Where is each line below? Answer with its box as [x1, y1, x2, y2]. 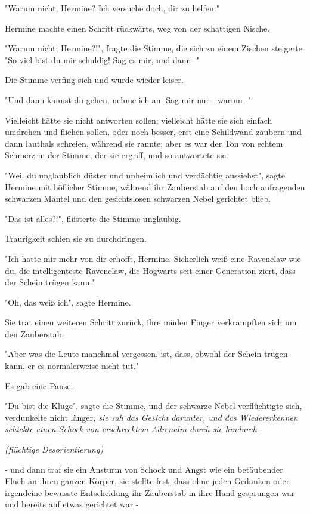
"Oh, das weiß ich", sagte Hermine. [5, 296, 131, 308]
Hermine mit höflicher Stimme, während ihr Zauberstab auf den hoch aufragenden [5, 180, 305, 193]
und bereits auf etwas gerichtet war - [5, 498, 139, 510]
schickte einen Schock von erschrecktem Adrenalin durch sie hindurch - [5, 423, 263, 435]
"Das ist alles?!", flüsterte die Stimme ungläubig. [5, 212, 181, 224]
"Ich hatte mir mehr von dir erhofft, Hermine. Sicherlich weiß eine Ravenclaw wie [5, 252, 301, 264]
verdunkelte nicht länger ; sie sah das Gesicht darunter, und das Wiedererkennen [5, 411, 298, 423]
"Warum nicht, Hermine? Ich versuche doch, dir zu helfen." [5, 2, 219, 14]
